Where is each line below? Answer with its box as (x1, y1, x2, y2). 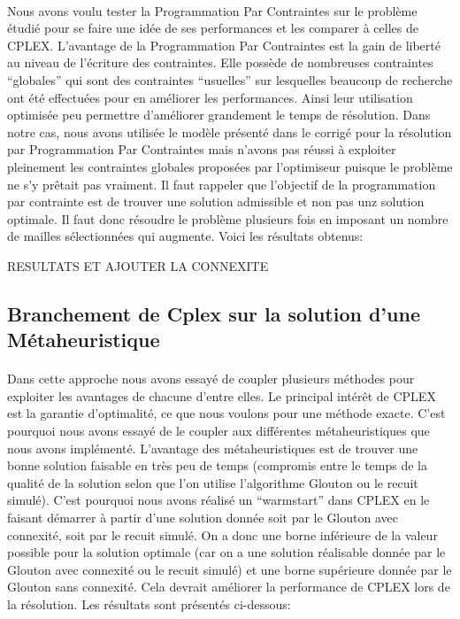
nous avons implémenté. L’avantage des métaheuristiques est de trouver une (7, 438, 418, 457)
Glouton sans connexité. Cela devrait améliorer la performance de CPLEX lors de (7, 577, 450, 596)
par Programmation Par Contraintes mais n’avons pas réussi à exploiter (7, 140, 396, 159)
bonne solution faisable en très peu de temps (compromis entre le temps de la (7, 456, 427, 475)
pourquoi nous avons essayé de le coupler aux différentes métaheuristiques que (7, 422, 430, 440)
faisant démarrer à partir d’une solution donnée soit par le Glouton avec (7, 508, 398, 527)
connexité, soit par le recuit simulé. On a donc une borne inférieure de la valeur (7, 525, 438, 544)
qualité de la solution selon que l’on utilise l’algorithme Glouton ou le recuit (7, 473, 418, 491)
